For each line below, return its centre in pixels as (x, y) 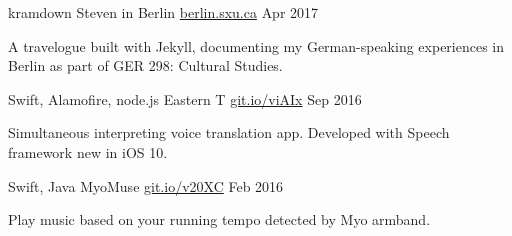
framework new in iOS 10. (88, 151)
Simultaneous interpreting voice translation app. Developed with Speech (229, 132)
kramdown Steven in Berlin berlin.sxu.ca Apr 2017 (163, 12)
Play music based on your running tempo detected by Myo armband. (219, 219)
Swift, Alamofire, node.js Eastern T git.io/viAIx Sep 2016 (185, 98)
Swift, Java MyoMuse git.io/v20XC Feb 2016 (146, 185)
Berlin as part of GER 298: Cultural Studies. (145, 65)
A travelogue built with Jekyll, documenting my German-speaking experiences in (256, 45)
